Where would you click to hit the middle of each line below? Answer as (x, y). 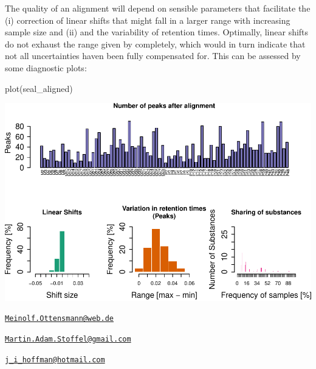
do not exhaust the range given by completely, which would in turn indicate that (155, 44)
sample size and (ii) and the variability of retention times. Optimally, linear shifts (157, 32)
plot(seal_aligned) (39, 88)
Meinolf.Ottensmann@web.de (59, 319)
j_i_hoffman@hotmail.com (55, 360)
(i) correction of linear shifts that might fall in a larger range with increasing (148, 20)
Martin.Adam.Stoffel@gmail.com (68, 339)
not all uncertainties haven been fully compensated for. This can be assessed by (153, 56)
